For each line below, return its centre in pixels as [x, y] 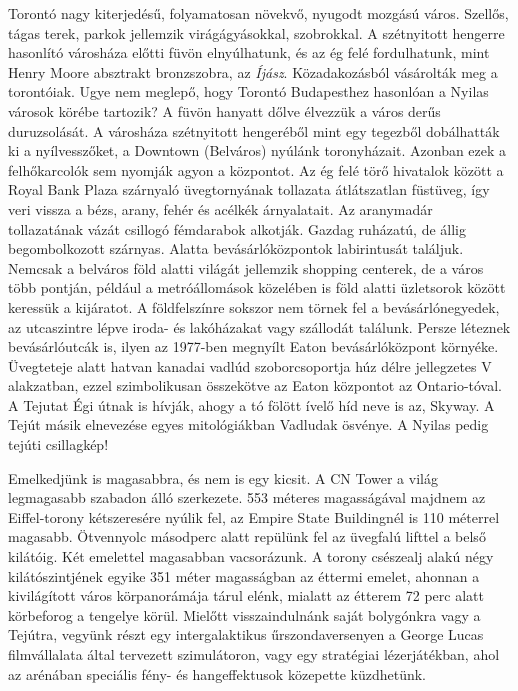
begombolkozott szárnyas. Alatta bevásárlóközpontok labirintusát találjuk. [236, 248]
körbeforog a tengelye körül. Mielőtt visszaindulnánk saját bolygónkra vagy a [244, 614]
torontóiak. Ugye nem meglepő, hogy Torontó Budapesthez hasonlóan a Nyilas [248, 91]
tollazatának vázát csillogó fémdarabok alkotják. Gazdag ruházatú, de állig [237, 228]
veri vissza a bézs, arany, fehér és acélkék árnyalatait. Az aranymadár [220, 208]
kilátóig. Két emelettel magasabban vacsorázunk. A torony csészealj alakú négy [251, 556]
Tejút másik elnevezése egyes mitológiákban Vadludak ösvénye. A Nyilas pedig [248, 424]
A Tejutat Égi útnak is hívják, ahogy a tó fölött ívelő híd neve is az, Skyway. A [251, 404]
